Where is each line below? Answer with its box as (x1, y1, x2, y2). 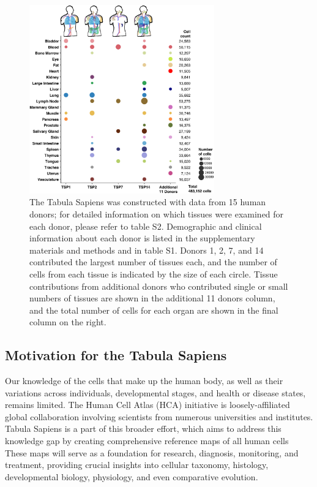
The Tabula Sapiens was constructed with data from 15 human (29, 195, 266, 208)
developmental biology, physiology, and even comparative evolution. (5, 470, 258, 483)
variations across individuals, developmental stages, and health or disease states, (5, 386, 306, 399)
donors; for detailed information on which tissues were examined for (29, 207, 284, 220)
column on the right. (29, 315, 106, 328)
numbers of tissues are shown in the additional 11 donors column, (29, 292, 275, 304)
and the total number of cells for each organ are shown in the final (29, 303, 278, 316)
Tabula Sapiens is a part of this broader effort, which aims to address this (5, 422, 282, 435)
